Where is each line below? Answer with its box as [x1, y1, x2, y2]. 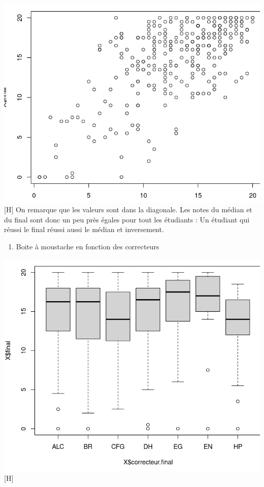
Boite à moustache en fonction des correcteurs [16, 241, 159, 251]
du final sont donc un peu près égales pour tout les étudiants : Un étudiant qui [4, 214, 250, 224]
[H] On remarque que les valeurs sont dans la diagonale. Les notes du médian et [4, 204, 252, 215]
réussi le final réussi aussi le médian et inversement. [4, 224, 164, 235]
